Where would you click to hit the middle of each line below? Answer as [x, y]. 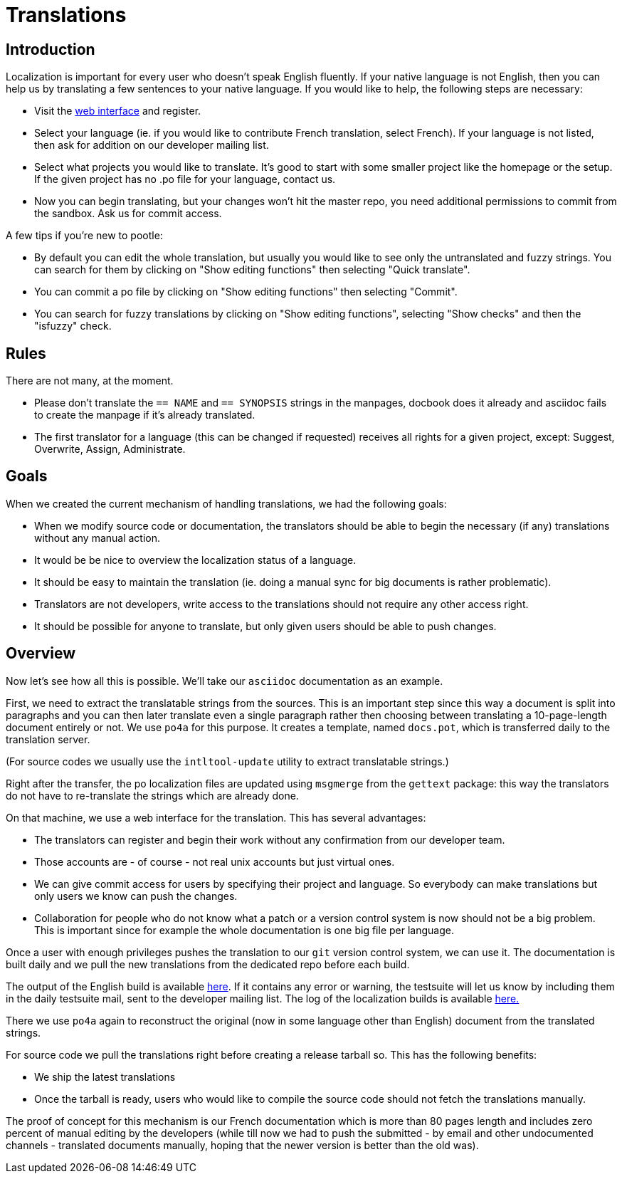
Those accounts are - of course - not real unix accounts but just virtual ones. [215, 861]
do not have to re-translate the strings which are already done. [152, 795]
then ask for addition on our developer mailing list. [152, 145]
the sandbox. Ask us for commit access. [128, 214]
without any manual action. [97, 538]
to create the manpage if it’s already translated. [145, 415]
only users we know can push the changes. [136, 896]
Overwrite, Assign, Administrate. [110, 449]
